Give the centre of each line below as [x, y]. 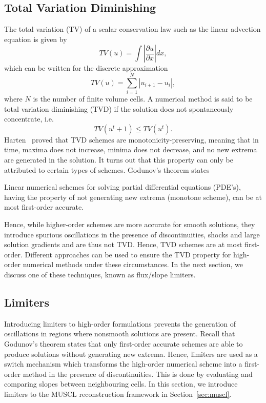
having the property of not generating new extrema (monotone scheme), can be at [133, 197]
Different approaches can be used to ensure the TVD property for [128, 254]
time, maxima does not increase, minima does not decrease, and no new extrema [131, 149]
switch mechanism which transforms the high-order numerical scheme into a [123, 364]
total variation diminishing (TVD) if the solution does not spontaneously [119, 108]
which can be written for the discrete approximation [86, 68]
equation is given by [36, 39]
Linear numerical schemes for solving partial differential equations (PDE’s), [122, 187]
